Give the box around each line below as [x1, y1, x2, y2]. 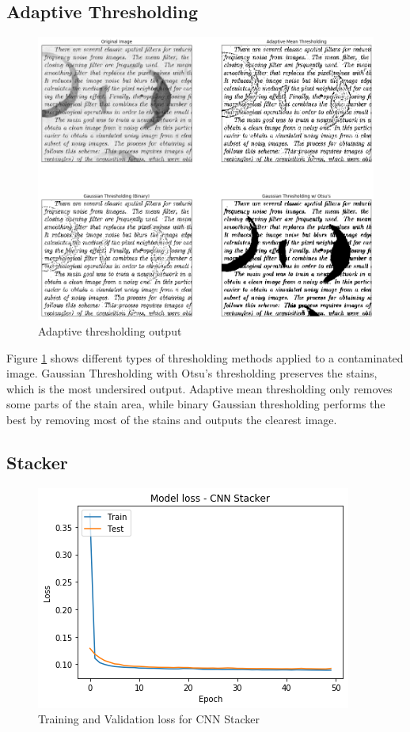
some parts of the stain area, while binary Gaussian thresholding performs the [6, 396, 385, 412]
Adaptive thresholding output [38, 323, 182, 339]
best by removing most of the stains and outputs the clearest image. [6, 412, 337, 428]
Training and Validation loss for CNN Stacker [38, 711, 260, 727]
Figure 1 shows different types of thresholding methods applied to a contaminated [6, 349, 404, 366]
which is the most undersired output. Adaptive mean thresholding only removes [6, 380, 393, 396]
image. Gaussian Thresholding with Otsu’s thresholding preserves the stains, [6, 365, 378, 381]
